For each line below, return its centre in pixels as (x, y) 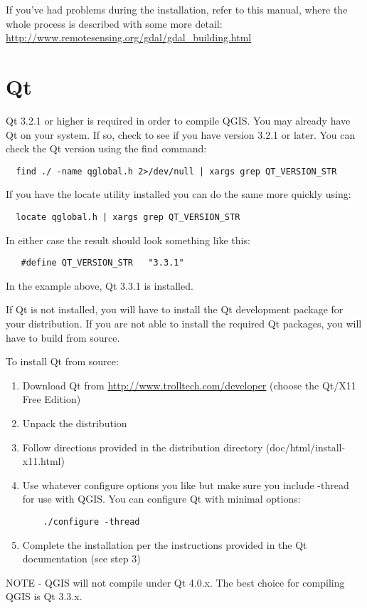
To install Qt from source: (62, 361)
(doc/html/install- (305, 447)
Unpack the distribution (75, 423)
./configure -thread (91, 521)
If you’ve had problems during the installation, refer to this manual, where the (177, 9)
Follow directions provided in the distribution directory (143, 447)
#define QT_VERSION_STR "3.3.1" (102, 263)
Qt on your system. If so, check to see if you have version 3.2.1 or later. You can (181, 134)
